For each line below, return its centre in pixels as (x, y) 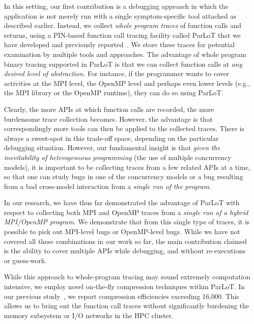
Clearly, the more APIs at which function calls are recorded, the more (109, 109)
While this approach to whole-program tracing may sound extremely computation (127, 277)
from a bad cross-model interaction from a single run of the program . (108, 186)
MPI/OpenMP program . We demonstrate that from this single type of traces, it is (127, 222)
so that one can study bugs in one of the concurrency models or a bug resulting (124, 176)
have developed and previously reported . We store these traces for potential (119, 44)
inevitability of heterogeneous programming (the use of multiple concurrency (118, 157)
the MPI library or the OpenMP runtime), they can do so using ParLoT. (114, 93)
